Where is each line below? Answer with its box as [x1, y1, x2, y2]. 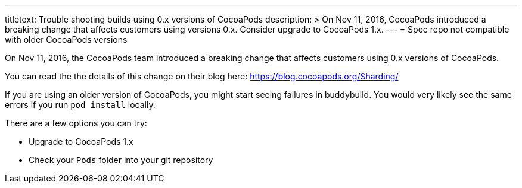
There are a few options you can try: [5, 118, 147, 128]
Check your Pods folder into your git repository [29, 155, 213, 165]
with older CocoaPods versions [5, 34, 128, 44]
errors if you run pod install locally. [5, 100, 156, 110]
